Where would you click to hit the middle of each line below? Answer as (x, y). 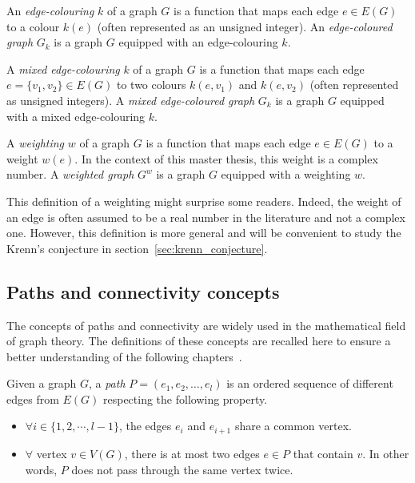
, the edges (145, 426)
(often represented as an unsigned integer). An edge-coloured (245, 26)
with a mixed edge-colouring (76, 116)
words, (41, 469)
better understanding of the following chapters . (124, 356)
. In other (386, 453)
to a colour (33, 26)
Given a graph (42, 383)
